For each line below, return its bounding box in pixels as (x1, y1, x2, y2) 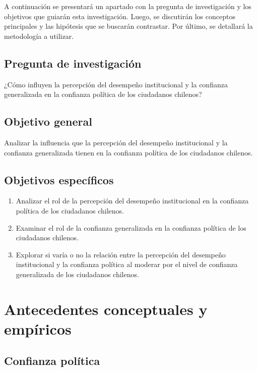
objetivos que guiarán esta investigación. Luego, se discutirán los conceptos (4, 11, 235, 21)
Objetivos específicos (4, 172, 114, 187)
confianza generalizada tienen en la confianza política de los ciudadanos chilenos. (4, 147, 253, 157)
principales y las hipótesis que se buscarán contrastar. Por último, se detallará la (4, 21, 253, 31)
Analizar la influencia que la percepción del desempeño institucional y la (4, 137, 228, 147)
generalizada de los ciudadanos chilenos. (16, 269, 139, 279)
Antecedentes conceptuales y (4, 298, 208, 319)
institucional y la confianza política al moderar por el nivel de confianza (16, 259, 238, 270)
